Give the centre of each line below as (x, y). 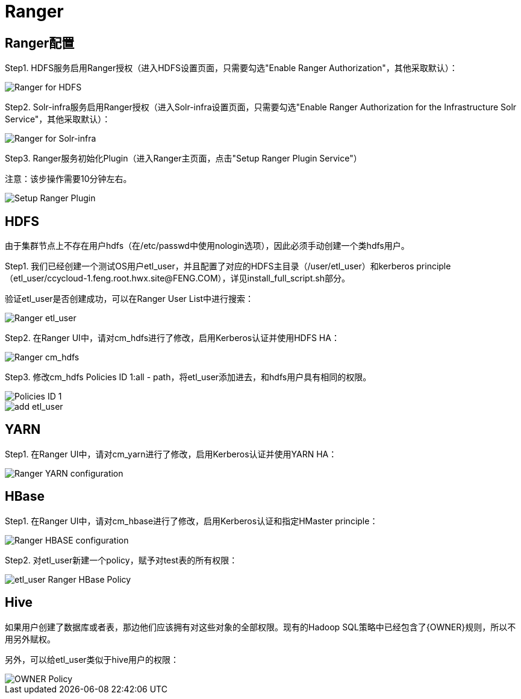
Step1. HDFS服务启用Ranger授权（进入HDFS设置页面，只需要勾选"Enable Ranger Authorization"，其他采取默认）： (231, 68)
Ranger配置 (40, 43)
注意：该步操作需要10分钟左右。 (68, 179)
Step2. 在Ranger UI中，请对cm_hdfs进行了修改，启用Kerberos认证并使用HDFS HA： (172, 338)
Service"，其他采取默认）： (58, 119)
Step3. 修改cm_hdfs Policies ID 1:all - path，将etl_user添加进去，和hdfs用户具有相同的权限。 (188, 377)
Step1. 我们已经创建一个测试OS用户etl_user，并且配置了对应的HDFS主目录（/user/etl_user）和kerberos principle (228, 266)
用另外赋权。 (30, 639)
